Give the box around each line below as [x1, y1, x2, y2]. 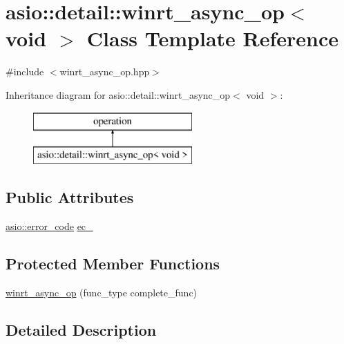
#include [6, 64, 44, 79]
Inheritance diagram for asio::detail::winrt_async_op [6, 87, 231, 102]
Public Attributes [6, 187, 134, 208]
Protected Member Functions [6, 252, 220, 274]
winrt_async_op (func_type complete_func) [6, 285, 198, 299]
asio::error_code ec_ [6, 218, 93, 233]
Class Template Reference [86, 24, 339, 52]
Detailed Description [6, 318, 157, 340]
